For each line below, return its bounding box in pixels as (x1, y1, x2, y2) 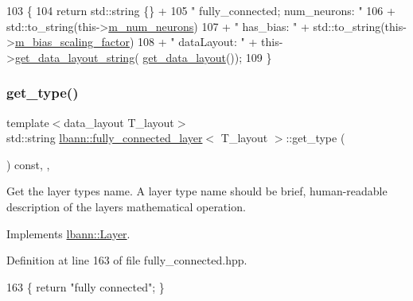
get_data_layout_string (14, 48, 135, 65)
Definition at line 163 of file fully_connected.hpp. (6, 252, 247, 268)
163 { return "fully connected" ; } (6, 278, 165, 295)
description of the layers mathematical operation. (6, 198, 246, 214)
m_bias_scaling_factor (14, 33, 130, 50)
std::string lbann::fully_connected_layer (6, 129, 203, 146)
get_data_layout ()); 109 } (142, 48, 272, 65)
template (6, 114, 49, 130)
